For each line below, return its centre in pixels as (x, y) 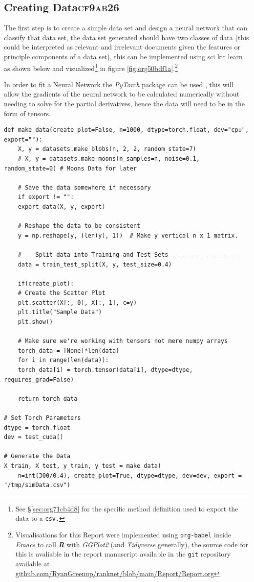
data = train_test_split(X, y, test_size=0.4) (95, 264)
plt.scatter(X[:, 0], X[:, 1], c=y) (77, 303)
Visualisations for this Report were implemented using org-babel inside (123, 535)
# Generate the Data (37, 456)
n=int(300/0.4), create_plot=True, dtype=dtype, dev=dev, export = (130, 475)
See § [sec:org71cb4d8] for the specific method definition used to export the (127, 508)
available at (32, 563)
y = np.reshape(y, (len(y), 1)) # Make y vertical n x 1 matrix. (128, 235)
